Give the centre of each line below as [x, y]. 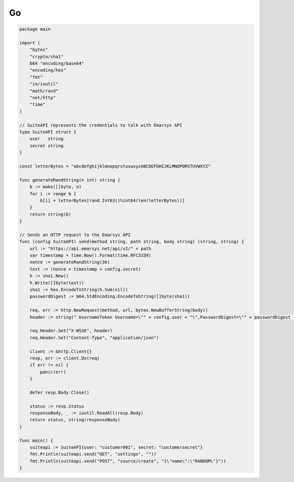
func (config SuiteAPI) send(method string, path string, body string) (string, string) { [132, 242]
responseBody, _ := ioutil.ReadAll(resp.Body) [87, 413]
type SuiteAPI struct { [48, 132]
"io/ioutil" [44, 84]
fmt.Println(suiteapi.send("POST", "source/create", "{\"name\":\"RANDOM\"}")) [128, 461]
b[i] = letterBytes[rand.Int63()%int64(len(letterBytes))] [112, 200]
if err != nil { [49, 365]
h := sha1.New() [49, 276]
